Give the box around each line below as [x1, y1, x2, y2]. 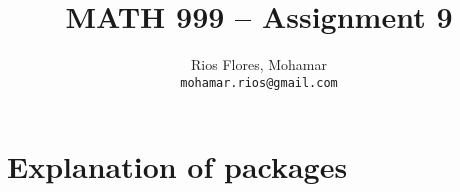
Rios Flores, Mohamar [191, 54, 327, 75]
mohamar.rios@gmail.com [180, 75, 338, 90]
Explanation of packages [7, 146, 348, 187]
